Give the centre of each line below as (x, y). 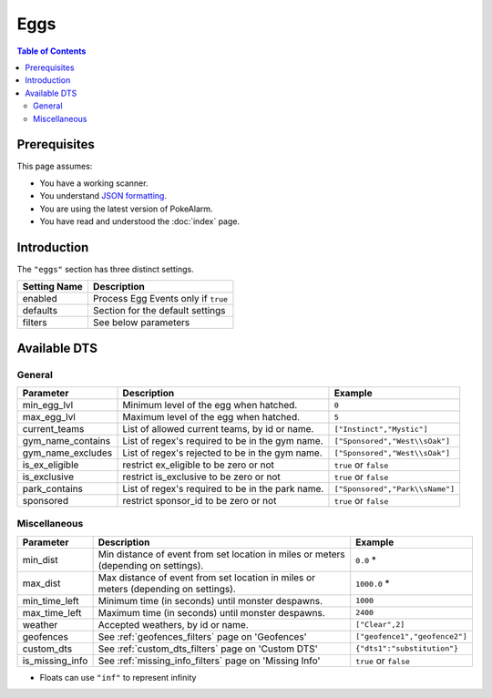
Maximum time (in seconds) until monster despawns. (211, 612)
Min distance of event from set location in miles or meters (221, 554)
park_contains (53, 489)
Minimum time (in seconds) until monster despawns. (210, 600)
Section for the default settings (159, 311)
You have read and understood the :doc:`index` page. (140, 221)
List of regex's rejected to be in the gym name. (222, 453)
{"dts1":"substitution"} (407, 648)
